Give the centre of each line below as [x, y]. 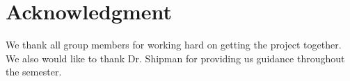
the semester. [34, 72]
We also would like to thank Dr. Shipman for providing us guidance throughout [175, 58]
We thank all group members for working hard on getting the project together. [174, 45]
